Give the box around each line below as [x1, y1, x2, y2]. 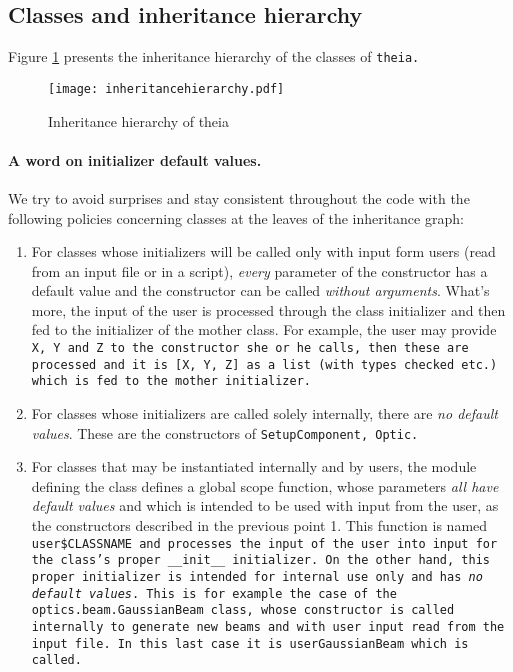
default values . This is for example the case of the [31, 586, 397, 601]
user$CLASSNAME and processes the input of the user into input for [31, 536, 498, 551]
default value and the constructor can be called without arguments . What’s [31, 280, 490, 301]
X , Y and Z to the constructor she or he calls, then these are [31, 341, 469, 356]
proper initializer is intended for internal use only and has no [31, 569, 483, 584]
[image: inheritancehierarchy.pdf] [48, 81, 285, 96]
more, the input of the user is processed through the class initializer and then [31, 299, 506, 320]
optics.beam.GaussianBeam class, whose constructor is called [31, 603, 455, 618]
